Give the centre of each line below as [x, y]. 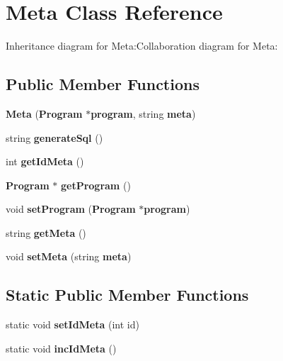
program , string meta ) [143, 113]
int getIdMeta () [45, 161]
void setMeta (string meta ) [69, 256]
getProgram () [96, 185]
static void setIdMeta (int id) [73, 324]
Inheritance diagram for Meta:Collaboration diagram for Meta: [142, 46]
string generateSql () [54, 137]
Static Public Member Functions [127, 295]
